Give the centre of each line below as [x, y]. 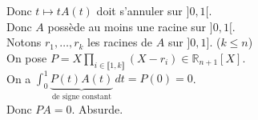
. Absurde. [97, 108]
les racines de [120, 42]
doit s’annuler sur [139, 10]
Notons [24, 42]
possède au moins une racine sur [127, 26]
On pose [27, 57]
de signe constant [81, 96]
